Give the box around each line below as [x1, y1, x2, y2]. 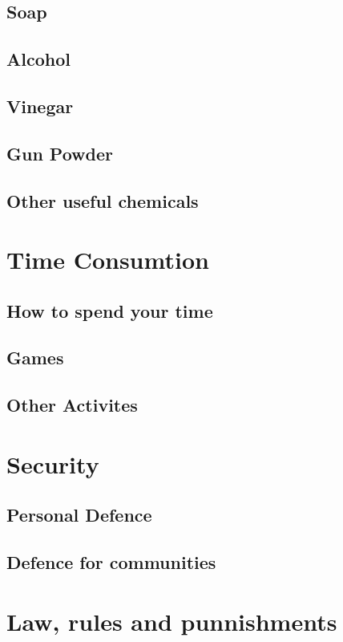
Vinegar [6, 93, 74, 118]
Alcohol [6, 47, 71, 71]
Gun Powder [6, 140, 113, 165]
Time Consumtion [6, 243, 209, 276]
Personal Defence [6, 502, 152, 527]
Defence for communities [6, 550, 216, 575]
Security [6, 447, 99, 480]
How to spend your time [6, 298, 213, 323]
